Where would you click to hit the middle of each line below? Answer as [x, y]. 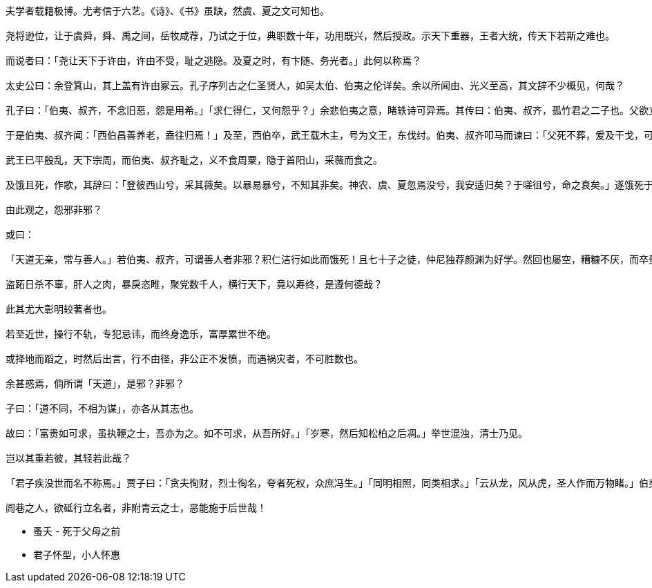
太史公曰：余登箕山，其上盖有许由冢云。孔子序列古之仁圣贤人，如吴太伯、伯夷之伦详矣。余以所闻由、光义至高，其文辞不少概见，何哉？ [315, 86]
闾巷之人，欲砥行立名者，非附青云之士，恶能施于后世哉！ [136, 508]
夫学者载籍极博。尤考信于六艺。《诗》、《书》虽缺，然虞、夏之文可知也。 [167, 11]
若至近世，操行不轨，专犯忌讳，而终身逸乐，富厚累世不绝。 [141, 334]
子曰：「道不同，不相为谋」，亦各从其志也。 [102, 409]
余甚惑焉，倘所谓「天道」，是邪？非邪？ [95, 384]
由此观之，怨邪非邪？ [54, 210]
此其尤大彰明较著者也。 [59, 309]
